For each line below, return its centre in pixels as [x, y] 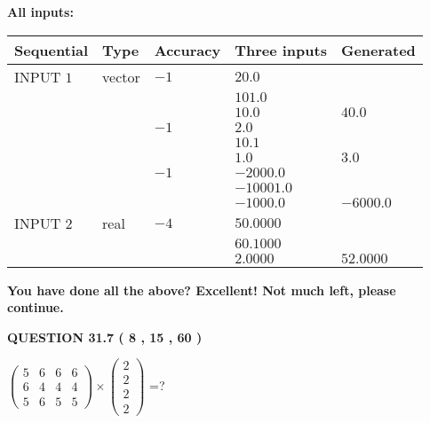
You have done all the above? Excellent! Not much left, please [202, 290]
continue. [36, 307]
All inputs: [40, 12]
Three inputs [281, 50]
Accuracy [187, 50]
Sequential [52, 50]
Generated [378, 50]
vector [121, 76]
